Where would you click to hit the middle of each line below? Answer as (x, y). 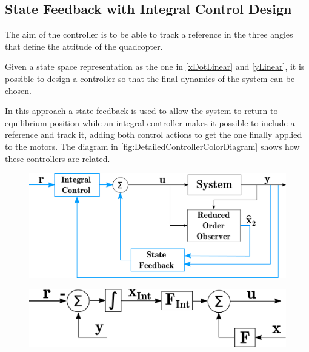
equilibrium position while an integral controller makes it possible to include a (150, 122)
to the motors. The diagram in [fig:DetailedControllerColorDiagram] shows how (152, 146)
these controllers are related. (58, 158)
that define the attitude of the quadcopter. (84, 46)
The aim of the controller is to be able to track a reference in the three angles (149, 34)
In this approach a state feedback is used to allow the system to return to (141, 111)
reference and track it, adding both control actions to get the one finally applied (154, 134)
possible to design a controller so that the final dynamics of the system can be (150, 78)
